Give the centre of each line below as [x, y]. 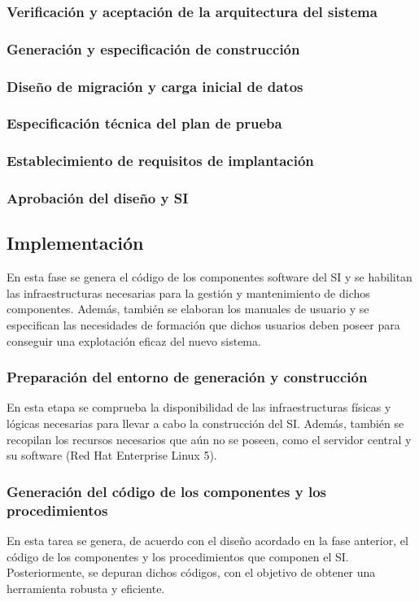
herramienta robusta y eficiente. [86, 588]
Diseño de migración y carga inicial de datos [155, 86]
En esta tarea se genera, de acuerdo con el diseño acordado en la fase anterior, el [207, 540]
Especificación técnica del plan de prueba [144, 123]
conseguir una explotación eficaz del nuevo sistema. [134, 340]
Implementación [75, 243]
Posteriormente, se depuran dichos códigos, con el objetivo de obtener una [191, 572]
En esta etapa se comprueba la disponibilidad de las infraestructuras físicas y [199, 407]
